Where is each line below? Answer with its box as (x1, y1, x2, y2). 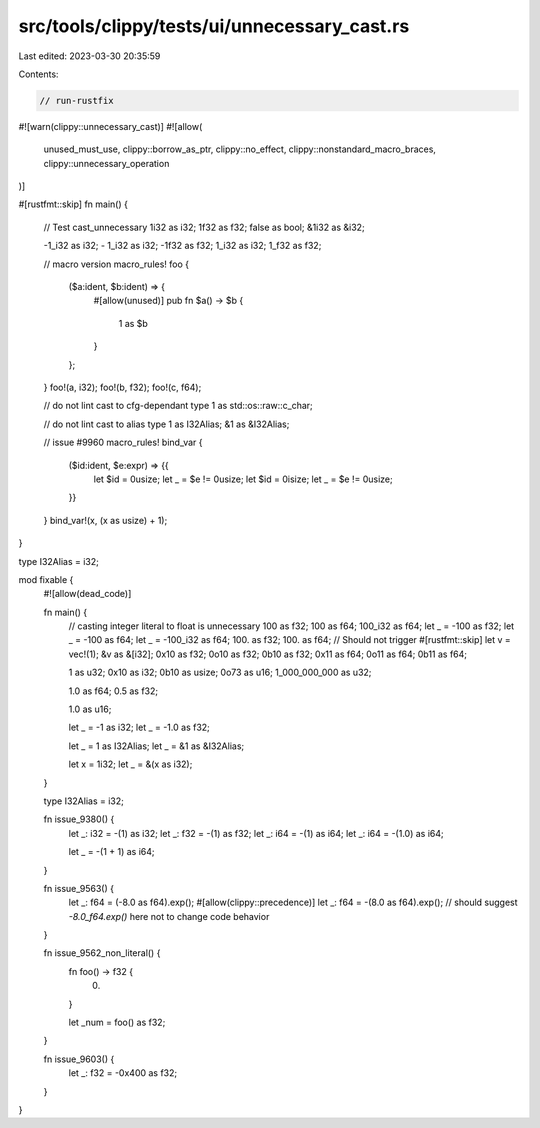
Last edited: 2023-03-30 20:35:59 (18, 50, 161, 62)
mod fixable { (18, 573, 74, 585)
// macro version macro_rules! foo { (43, 258, 190, 270)
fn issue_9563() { (43, 882, 115, 894)
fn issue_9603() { (43, 1053, 115, 1065)
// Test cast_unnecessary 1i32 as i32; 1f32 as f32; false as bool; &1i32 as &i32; (43, 221, 365, 233)
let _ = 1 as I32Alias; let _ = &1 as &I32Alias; (68, 740, 245, 752)
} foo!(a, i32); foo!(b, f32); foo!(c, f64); (43, 381, 202, 393)
